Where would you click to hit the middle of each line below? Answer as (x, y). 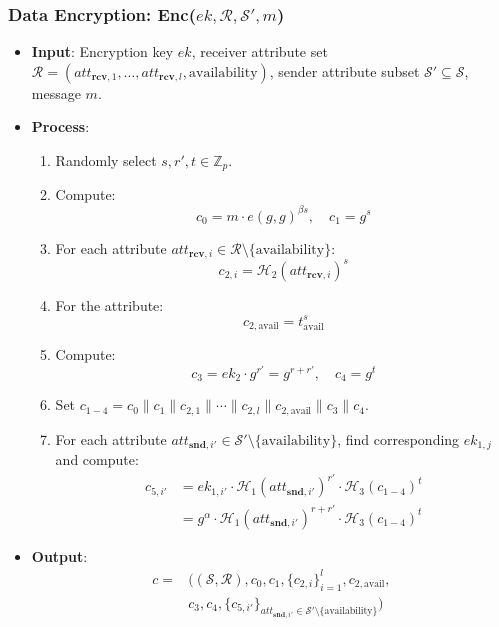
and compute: (97, 459)
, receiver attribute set (259, 51)
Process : (60, 126)
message (56, 92)
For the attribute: (109, 304)
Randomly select (106, 160)
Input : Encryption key (102, 51)
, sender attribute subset (344, 70)
